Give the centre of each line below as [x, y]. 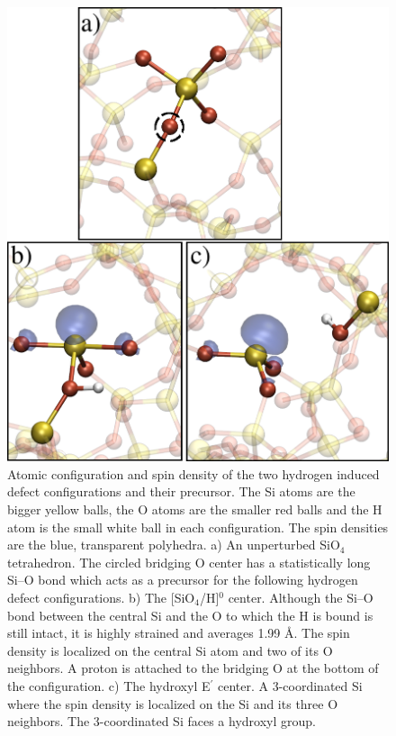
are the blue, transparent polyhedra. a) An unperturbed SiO [174, 545]
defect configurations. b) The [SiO [101, 598]
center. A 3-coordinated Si [290, 685]
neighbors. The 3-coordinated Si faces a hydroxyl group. [162, 721]
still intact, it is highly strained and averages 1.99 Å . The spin [179, 633]
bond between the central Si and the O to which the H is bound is [190, 615]
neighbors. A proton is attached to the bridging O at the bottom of [193, 668]
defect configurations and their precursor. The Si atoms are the [181, 491]
